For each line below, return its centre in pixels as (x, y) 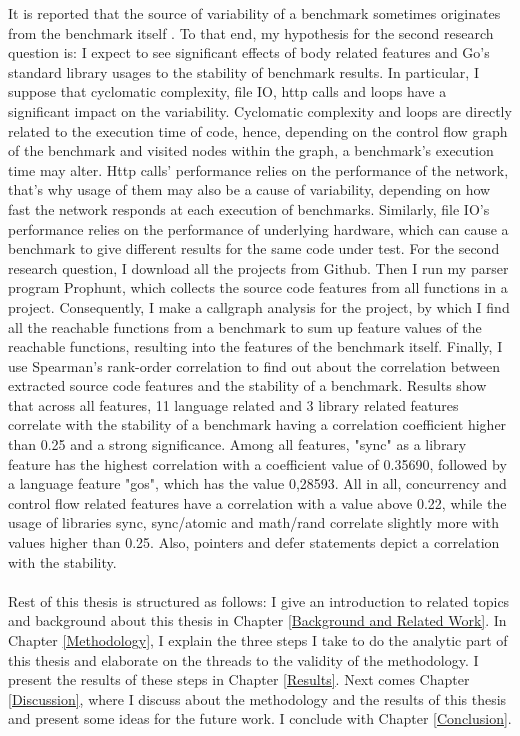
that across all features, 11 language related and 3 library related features (233, 404)
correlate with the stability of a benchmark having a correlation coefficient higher (257, 424)
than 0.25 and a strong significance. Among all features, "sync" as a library (237, 444)
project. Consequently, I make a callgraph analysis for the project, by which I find (259, 306)
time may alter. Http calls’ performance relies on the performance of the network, (258, 169)
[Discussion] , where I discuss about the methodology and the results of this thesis (257, 698)
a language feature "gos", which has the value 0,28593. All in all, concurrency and (257, 483)
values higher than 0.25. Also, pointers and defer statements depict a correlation (254, 542)
